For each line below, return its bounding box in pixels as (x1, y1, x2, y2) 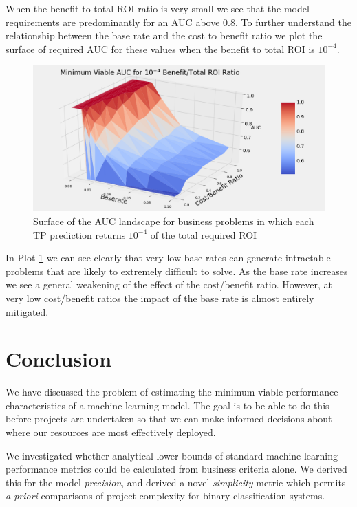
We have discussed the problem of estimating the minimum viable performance (6, 385, 338, 399)
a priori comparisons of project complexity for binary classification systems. (6, 488, 325, 503)
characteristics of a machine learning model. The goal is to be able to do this (6, 398, 329, 412)
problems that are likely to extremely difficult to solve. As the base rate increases (6, 263, 348, 278)
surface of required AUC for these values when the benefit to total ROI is (6, 41, 315, 56)
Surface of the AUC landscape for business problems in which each (33, 213, 314, 228)
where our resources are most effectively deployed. (6, 425, 216, 440)
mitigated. (6, 304, 49, 319)
